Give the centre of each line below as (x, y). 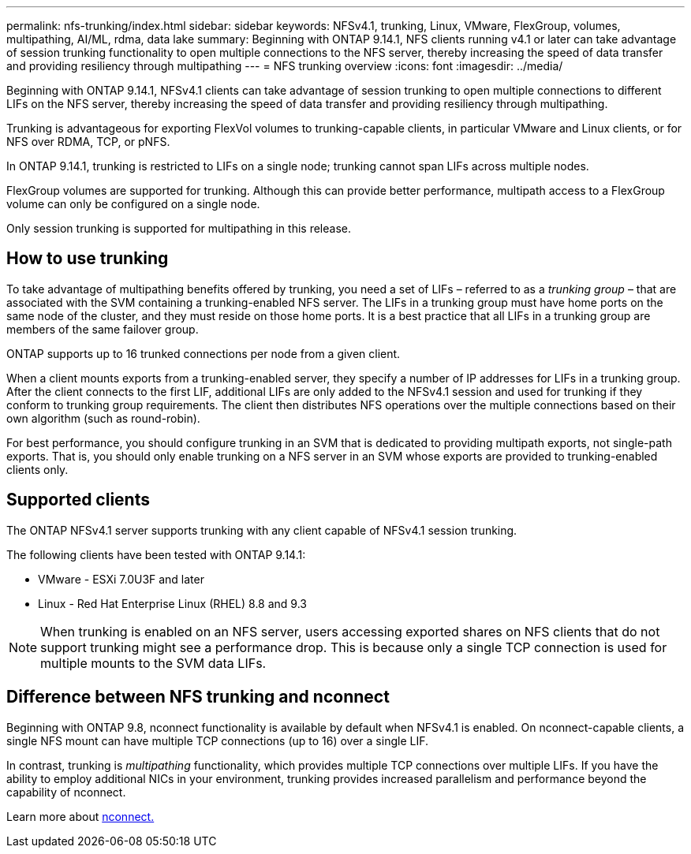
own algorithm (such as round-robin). (103, 418)
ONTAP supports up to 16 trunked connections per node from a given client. (204, 353)
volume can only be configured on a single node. (133, 204)
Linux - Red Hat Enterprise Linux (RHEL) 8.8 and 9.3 (172, 603)
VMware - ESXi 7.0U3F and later (121, 579)
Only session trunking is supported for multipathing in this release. (179, 228)
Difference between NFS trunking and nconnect (198, 697)
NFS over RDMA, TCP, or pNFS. (88, 142)
